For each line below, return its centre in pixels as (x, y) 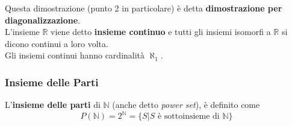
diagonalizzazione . (43, 20)
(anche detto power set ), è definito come (186, 105)
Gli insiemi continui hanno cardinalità (75, 55)
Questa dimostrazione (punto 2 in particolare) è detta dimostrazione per (144, 8)
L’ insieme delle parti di (53, 105)
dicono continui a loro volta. (57, 43)
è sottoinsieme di (188, 117)
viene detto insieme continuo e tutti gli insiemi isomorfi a (161, 32)
